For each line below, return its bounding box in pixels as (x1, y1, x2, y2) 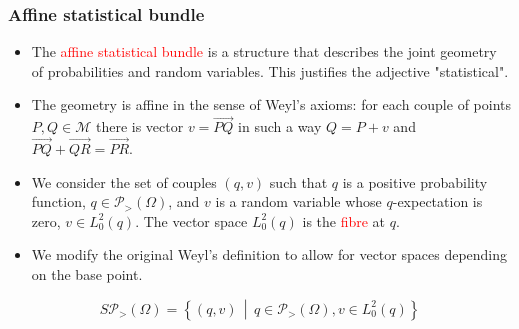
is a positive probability (342, 171, 488, 192)
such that (269, 171, 328, 192)
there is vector (95, 116, 184, 137)
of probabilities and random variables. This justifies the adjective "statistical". (31, 60, 509, 81)
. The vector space (135, 210, 248, 231)
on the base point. (31, 264, 143, 284)
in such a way (238, 116, 322, 137)
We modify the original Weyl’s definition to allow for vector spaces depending (31, 244, 508, 265)
